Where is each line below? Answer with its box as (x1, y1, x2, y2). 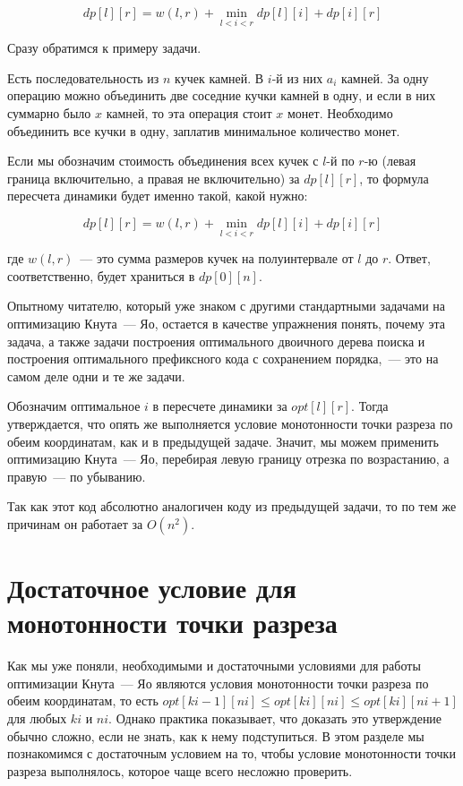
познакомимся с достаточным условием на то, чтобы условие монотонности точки (7, 744, 456, 763)
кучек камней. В (175, 68, 264, 87)
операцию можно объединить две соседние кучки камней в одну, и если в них (7, 86, 436, 105)
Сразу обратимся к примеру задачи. (7, 38, 201, 57)
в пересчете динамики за (152, 397, 287, 415)
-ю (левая (364, 151, 416, 170)
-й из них (271, 68, 323, 87)
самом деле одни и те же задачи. (7, 366, 185, 385)
